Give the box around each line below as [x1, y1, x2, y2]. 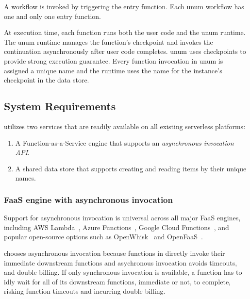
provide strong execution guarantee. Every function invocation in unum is [4, 55, 223, 66]
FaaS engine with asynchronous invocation [4, 193, 173, 205]
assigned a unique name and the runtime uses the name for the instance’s [4, 65, 222, 75]
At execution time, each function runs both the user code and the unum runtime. [4, 27, 246, 37]
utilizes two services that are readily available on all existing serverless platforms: [4, 121, 246, 131]
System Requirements [4, 99, 116, 114]
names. [15, 173, 36, 183]
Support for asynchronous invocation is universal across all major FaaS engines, [4, 213, 241, 223]
